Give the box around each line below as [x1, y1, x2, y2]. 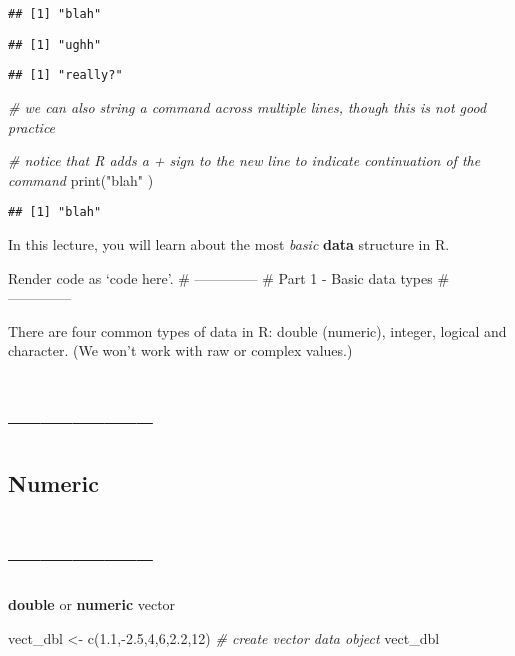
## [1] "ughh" [8, 37, 102, 52]
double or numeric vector [8, 594, 176, 615]
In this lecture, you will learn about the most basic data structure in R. [8, 234, 450, 254]
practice [8, 116, 56, 137]
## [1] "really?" [8, 68, 123, 83]
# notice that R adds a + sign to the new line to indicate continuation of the [8, 150, 481, 171]
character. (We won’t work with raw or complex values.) [8, 340, 353, 361]
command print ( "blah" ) [8, 169, 154, 190]
